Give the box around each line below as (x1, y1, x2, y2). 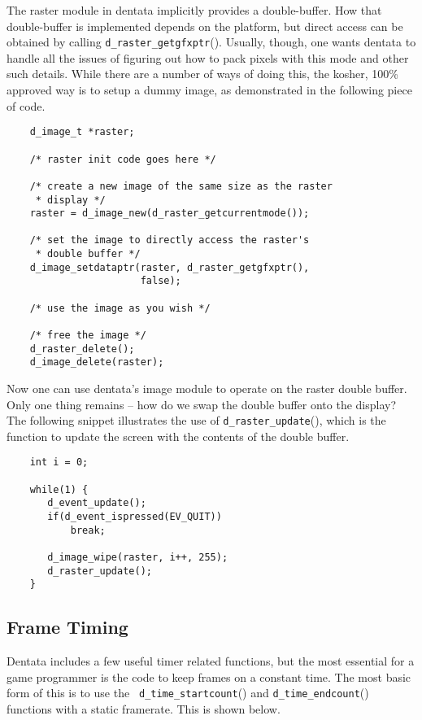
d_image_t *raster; (29, 126, 135, 138)
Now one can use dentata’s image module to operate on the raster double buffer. (7, 380, 407, 397)
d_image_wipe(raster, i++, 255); (47, 552, 228, 564)
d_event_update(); (47, 497, 146, 509)
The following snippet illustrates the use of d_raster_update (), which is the (7, 412, 386, 429)
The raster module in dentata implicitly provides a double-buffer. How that (7, 2, 382, 18)
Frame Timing (7, 614, 128, 639)
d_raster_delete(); (29, 343, 135, 355)
